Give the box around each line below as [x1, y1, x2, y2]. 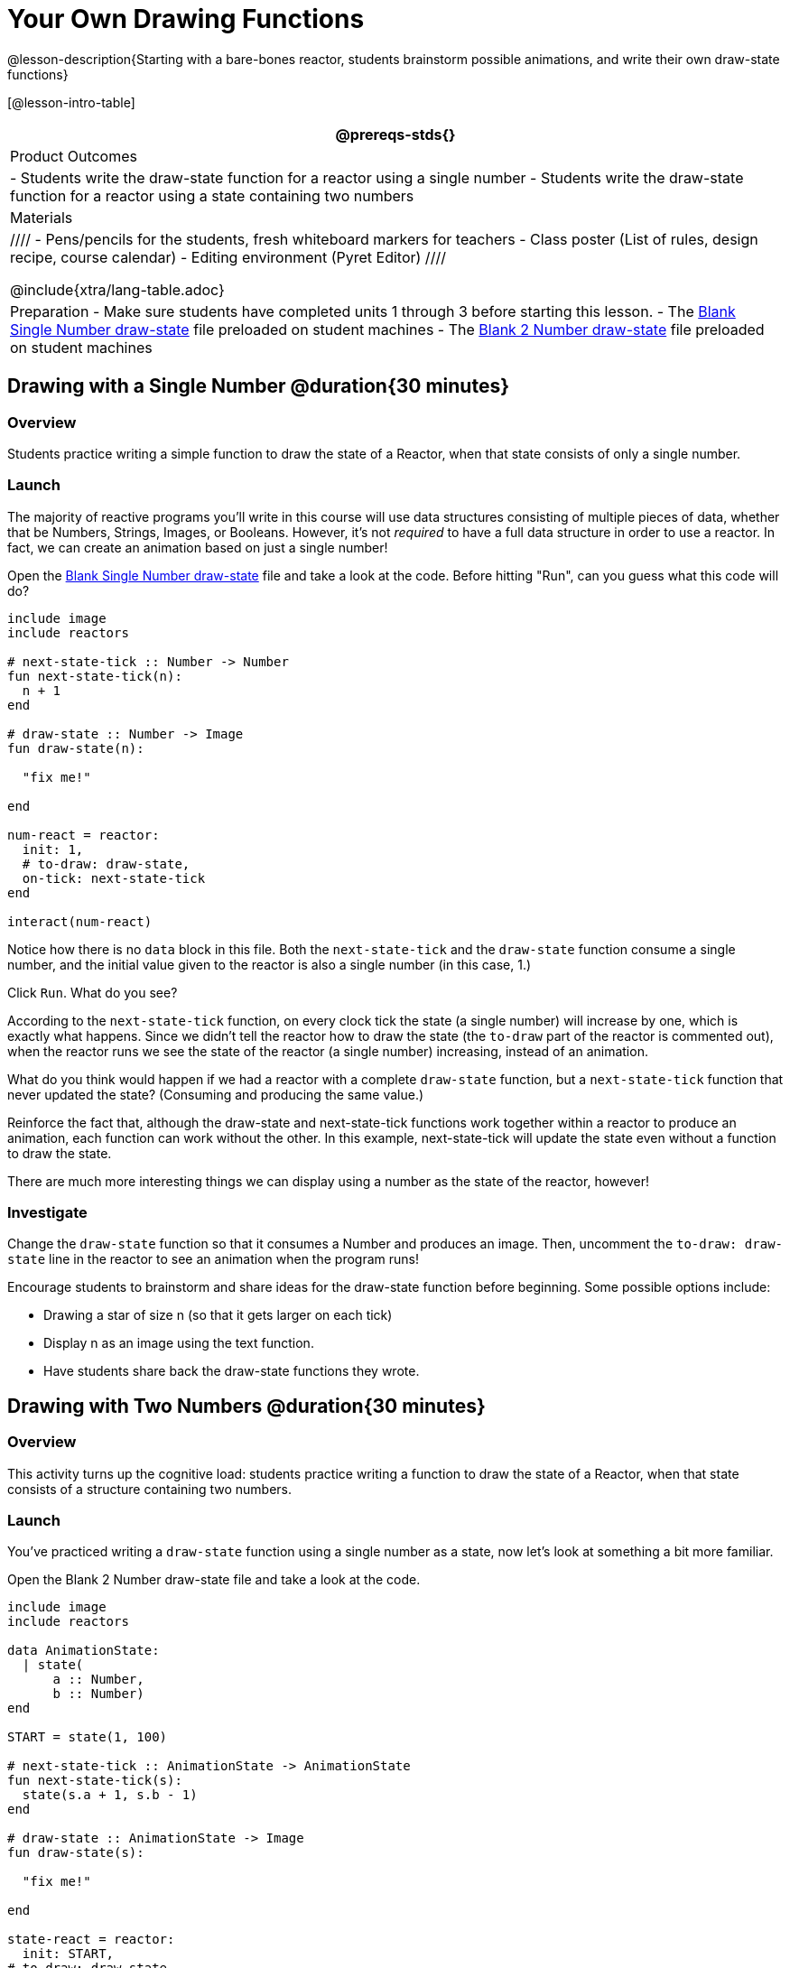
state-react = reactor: [7, 1932, 175, 1947]
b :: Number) [52, 1686, 144, 1702]
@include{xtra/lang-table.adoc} [10, 280, 225, 299]
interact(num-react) [7, 914, 153, 929]
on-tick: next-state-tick [22, 870, 206, 886]
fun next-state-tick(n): [7, 668, 182, 683]
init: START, [22, 1946, 115, 1962]
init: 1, [22, 841, 84, 857]
